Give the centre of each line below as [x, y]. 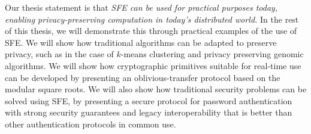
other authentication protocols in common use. [90, 124]
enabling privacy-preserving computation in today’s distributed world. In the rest [152, 19]
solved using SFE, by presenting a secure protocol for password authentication [149, 100]
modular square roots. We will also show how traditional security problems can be [156, 89]
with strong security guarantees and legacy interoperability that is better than [149, 112]
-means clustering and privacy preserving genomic [212, 54]
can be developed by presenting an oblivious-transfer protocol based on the [143, 77]
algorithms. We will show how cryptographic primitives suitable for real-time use [153, 65]
